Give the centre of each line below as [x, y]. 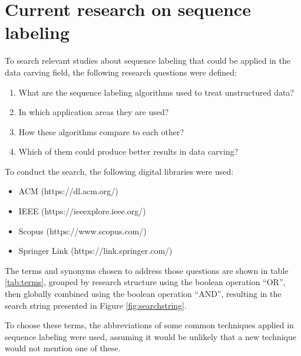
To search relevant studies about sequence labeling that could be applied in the [148, 61]
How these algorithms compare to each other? [101, 131]
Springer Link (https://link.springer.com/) [95, 251]
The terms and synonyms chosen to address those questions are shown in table [147, 270]
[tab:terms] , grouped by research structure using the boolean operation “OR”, [145, 282]
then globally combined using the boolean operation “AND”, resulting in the [143, 294]
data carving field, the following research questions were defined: [121, 72]
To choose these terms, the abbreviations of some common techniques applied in [149, 325]
